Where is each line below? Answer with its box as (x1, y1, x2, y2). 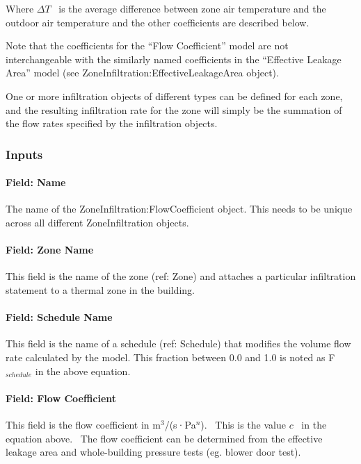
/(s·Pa (164, 417, 196, 431)
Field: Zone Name (6, 242, 94, 257)
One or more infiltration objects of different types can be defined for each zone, (6, 88, 343, 103)
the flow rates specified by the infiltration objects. (6, 116, 218, 131)
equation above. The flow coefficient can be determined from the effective (6, 431, 323, 445)
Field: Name (6, 175, 66, 190)
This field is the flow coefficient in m (6, 417, 161, 431)
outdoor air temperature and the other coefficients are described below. (6, 15, 310, 29)
